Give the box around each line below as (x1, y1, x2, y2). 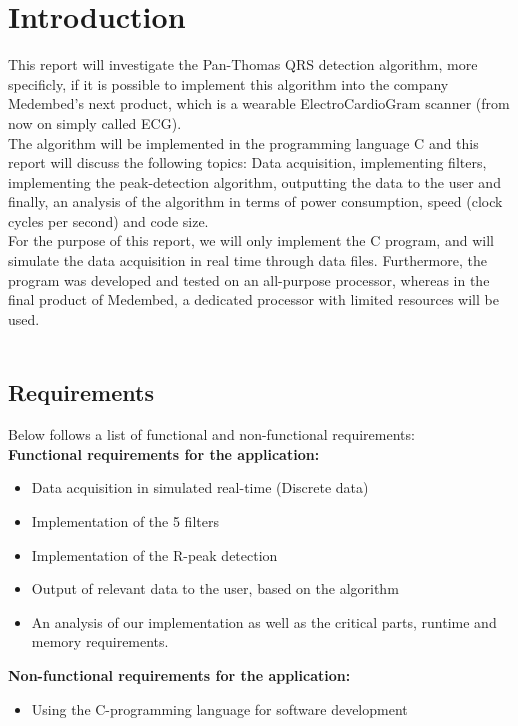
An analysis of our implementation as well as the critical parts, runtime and (31, 611, 497, 632)
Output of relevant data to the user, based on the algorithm (31, 578, 399, 599)
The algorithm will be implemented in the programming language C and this (8, 132, 479, 153)
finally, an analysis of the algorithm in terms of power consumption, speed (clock (8, 191, 503, 212)
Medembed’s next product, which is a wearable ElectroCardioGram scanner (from (8, 93, 510, 114)
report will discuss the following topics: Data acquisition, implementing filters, (8, 152, 487, 173)
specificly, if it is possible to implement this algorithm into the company (8, 73, 449, 94)
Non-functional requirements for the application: (8, 664, 351, 685)
